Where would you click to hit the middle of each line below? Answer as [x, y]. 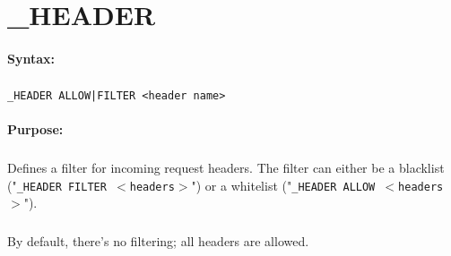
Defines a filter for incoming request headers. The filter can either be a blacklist [226, 168]
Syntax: [31, 58]
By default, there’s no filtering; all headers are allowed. [158, 241]
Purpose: [35, 129]
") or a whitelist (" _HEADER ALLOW [283, 185]
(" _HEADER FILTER [57, 185]
